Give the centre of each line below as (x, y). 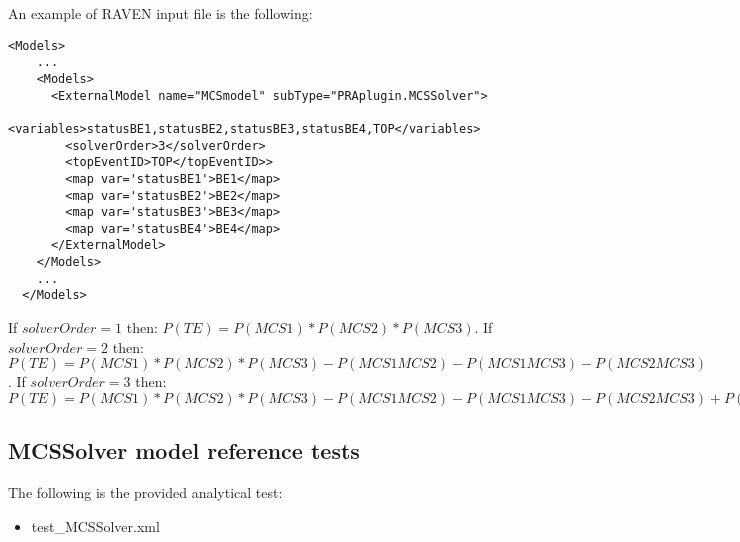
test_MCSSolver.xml (95, 525)
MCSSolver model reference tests (184, 450)
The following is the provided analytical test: (145, 492)
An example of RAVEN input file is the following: (160, 13)
